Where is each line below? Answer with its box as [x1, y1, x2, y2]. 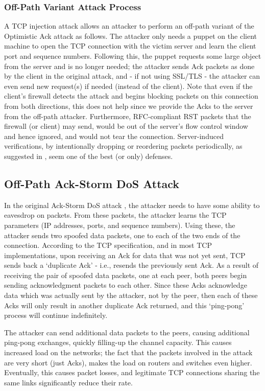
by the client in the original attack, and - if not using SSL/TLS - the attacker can [4, 71, 260, 81]
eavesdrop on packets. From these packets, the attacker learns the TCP [4, 210, 227, 220]
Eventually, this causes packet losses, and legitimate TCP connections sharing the [4, 367, 260, 378]
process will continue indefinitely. [4, 310, 108, 320]
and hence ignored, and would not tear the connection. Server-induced [4, 130, 224, 141]
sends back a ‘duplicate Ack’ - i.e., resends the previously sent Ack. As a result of [4, 260, 259, 270]
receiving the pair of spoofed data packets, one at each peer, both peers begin [4, 269, 247, 280]
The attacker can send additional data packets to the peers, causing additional [4, 327, 250, 337]
